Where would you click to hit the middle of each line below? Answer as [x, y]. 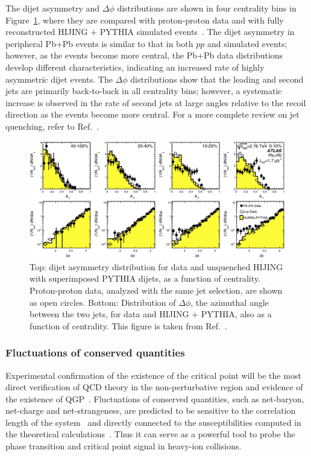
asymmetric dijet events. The [59, 79]
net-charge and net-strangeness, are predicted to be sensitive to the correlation [151, 410]
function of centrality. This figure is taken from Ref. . [128, 325]
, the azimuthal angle [230, 302]
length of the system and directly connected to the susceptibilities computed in [153, 422]
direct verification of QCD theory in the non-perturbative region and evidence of [154, 387]
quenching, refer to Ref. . [52, 126]
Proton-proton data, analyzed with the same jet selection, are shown [156, 290]
